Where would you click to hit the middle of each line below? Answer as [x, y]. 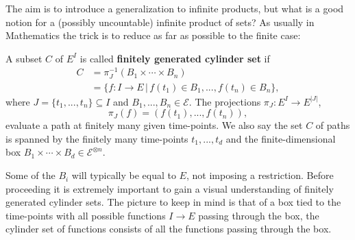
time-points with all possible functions [86, 215]
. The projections [225, 101]
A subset [24, 58]
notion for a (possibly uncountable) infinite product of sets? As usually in [160, 22]
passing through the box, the [259, 215]
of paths [333, 125]
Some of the [30, 175]
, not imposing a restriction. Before [260, 175]
